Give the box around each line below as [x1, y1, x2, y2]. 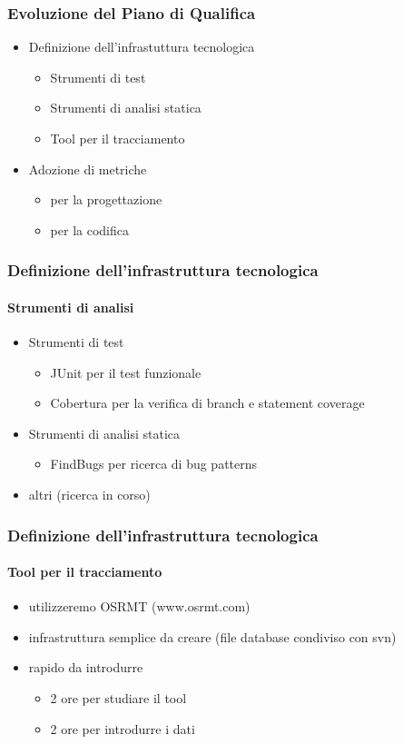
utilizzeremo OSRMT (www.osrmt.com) [28, 597, 251, 616]
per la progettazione [50, 190, 162, 209]
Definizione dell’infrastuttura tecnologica [28, 37, 255, 56]
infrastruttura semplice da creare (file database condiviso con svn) [28, 627, 397, 646]
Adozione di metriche [28, 159, 147, 178]
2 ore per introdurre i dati [50, 719, 195, 738]
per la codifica [50, 220, 129, 239]
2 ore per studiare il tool [50, 689, 187, 707]
